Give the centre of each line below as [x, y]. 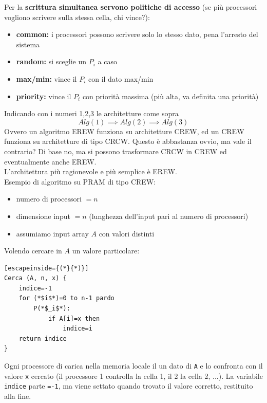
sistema [28, 44]
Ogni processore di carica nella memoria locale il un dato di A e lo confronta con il [133, 366]
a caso [107, 61]
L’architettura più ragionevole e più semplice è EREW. [91, 171]
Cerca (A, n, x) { [35, 278]
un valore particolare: [106, 251]
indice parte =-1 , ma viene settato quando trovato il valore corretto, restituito [129, 386]
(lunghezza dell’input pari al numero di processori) [169, 216]
